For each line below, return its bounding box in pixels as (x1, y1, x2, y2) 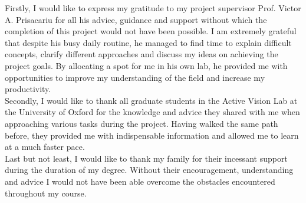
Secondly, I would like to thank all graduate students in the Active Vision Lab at (5, 94, 298, 106)
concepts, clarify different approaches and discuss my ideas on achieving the (5, 48, 278, 60)
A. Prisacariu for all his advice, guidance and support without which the (5, 13, 267, 25)
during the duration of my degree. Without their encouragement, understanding (5, 163, 294, 176)
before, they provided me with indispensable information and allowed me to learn (5, 129, 299, 141)
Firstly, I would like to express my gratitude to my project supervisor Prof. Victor (5, 2, 301, 14)
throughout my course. (5, 186, 87, 199)
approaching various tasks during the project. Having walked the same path (5, 117, 278, 129)
